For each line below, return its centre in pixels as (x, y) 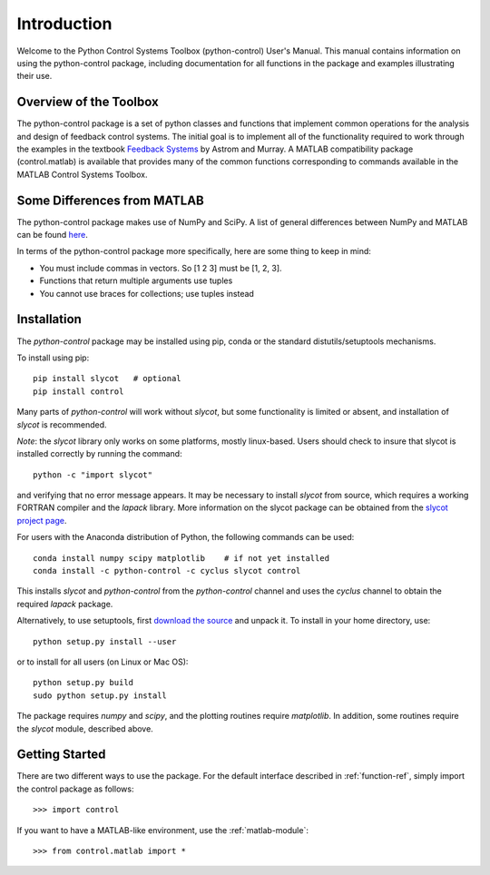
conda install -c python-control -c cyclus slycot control (167, 571)
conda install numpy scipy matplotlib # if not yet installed (181, 558)
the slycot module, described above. (85, 728)
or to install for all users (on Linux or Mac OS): (103, 662)
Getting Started (61, 755)
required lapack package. (65, 604)
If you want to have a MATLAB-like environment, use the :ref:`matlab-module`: (162, 830)
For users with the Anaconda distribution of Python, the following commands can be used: (186, 537)
